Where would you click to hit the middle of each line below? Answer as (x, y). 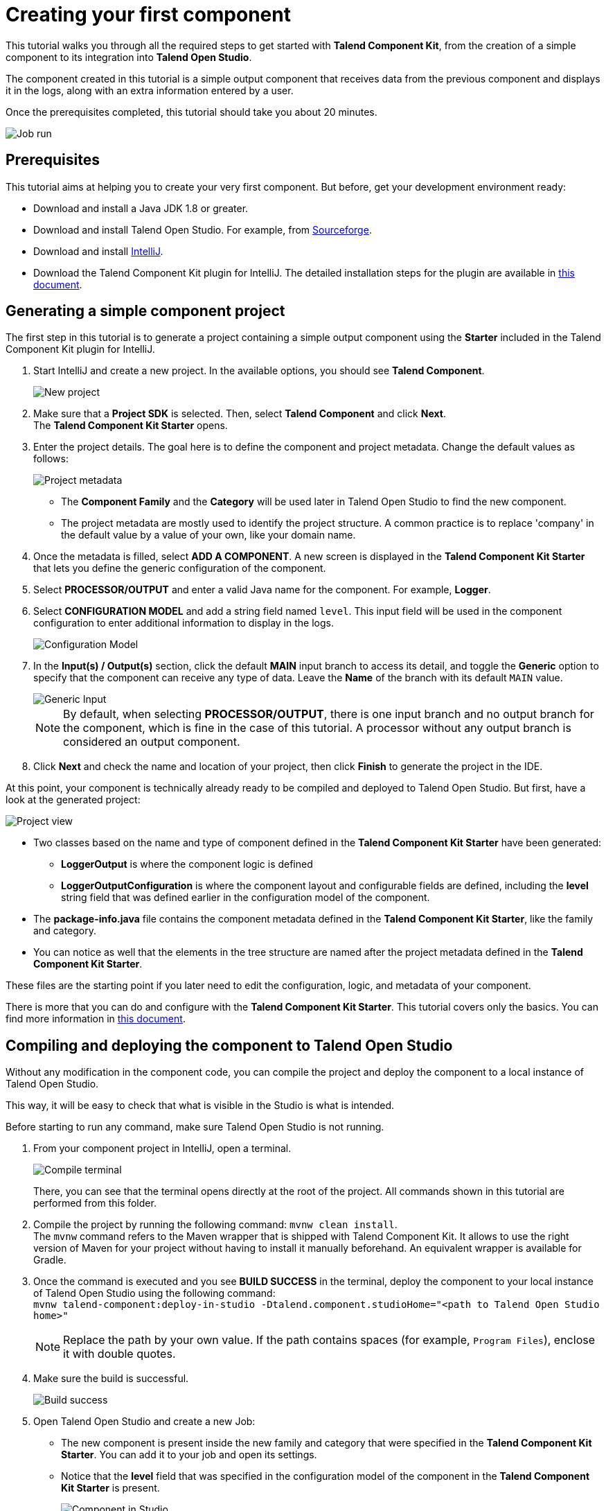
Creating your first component (148, 15)
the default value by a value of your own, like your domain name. (208, 535)
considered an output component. (152, 742)
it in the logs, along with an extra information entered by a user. (150, 90)
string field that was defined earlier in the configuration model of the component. (246, 898)
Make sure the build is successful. (111, 1379)
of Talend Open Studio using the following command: (154, 1293)
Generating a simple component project (145, 311)
